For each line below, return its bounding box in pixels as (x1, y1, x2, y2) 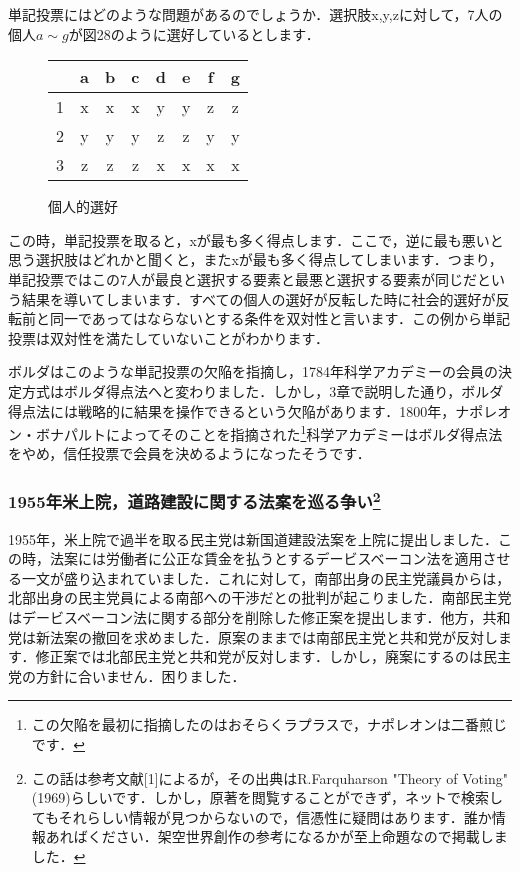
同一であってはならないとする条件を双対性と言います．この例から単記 (49, 308, 510, 329)
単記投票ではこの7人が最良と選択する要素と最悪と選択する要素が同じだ (8, 268, 477, 289)
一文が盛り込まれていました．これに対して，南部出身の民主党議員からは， (21, 567, 511, 588)
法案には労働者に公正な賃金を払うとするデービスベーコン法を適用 (49, 548, 483, 569)
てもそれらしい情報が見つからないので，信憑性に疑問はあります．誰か (31, 806, 492, 827)
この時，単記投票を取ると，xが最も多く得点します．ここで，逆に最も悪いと (8, 229, 504, 250)
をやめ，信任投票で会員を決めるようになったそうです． (8, 443, 371, 464)
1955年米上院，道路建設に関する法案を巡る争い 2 (8, 486, 381, 514)
